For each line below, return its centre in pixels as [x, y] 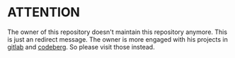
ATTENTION [44, 12]
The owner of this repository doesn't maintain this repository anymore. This [117, 32]
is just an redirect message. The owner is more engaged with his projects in [117, 39]
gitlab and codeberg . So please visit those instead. [81, 47]
